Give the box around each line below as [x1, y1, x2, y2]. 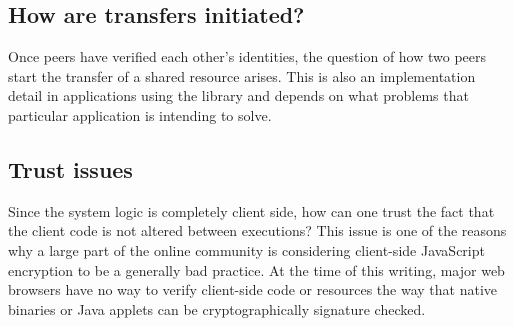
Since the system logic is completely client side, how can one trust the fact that [8, 200, 495, 221]
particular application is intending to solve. [8, 104, 272, 125]
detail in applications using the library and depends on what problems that [8, 85, 469, 106]
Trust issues [8, 153, 133, 184]
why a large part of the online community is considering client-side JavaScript [8, 239, 485, 260]
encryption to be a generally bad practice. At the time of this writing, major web [8, 259, 505, 280]
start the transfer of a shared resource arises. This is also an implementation [8, 65, 476, 86]
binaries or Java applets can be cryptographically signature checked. [8, 298, 426, 319]
